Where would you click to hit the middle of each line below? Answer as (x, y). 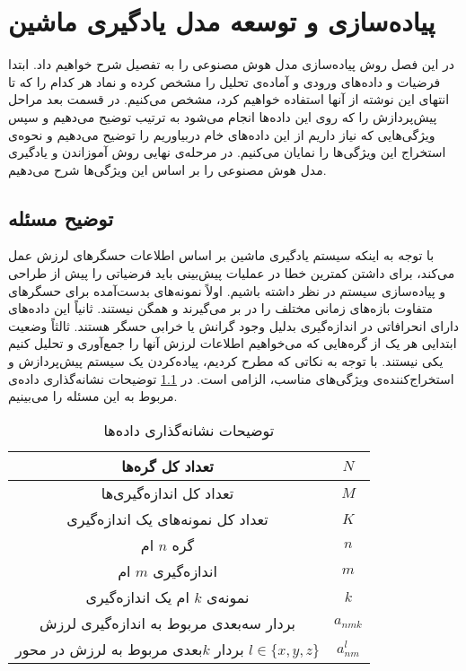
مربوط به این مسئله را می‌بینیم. (93, 396)
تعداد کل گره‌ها (167, 466)
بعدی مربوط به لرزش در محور (109, 649)
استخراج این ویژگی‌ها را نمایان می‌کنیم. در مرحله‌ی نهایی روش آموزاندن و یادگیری (227, 152)
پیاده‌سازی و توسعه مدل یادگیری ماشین (222, 21)
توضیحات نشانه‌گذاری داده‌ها (189, 430)
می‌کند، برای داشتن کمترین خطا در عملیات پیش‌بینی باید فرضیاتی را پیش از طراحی (232, 273)
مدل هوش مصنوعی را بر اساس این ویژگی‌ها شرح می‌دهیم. (167, 169)
